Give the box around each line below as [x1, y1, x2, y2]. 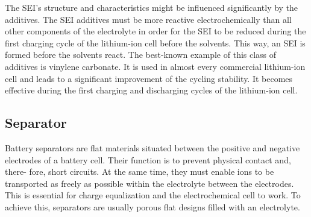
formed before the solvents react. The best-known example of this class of [5, 48, 277, 61]
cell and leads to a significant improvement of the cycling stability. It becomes [5, 72, 293, 84]
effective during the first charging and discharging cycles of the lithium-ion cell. [5, 84, 298, 96]
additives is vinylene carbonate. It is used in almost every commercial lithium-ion [5, 60, 306, 72]
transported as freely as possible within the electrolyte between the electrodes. [5, 177, 294, 189]
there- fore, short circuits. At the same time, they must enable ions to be [5, 165, 274, 178]
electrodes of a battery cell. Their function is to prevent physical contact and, [5, 153, 291, 166]
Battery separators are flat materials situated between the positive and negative [5, 141, 300, 154]
